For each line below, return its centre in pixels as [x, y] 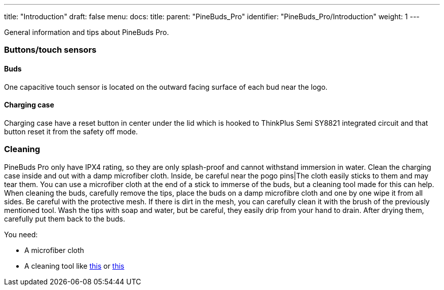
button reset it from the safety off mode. [71, 131]
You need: [21, 234]
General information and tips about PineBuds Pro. [87, 32]
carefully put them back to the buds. [65, 219]
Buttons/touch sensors [50, 50]
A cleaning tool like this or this [75, 266]
